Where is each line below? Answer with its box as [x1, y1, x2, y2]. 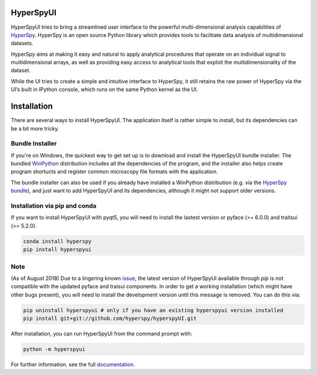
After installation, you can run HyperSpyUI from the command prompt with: [11, 330, 193, 337]
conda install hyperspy [23, 238, 92, 245]
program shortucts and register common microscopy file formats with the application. [11, 168, 218, 175]
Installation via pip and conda [11, 202, 97, 210]
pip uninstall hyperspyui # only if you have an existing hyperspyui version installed [23, 307, 284, 313]
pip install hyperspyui [23, 246, 92, 253]
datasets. [11, 40, 33, 47]
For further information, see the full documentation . [11, 361, 135, 368]
